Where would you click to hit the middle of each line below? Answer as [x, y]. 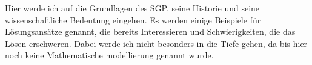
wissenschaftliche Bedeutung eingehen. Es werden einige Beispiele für [133, 20]
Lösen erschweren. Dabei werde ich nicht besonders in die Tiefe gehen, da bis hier [156, 43]
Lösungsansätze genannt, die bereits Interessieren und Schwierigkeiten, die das [150, 32]
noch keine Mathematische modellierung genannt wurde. [109, 55]
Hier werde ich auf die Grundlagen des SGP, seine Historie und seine [132, 8]
